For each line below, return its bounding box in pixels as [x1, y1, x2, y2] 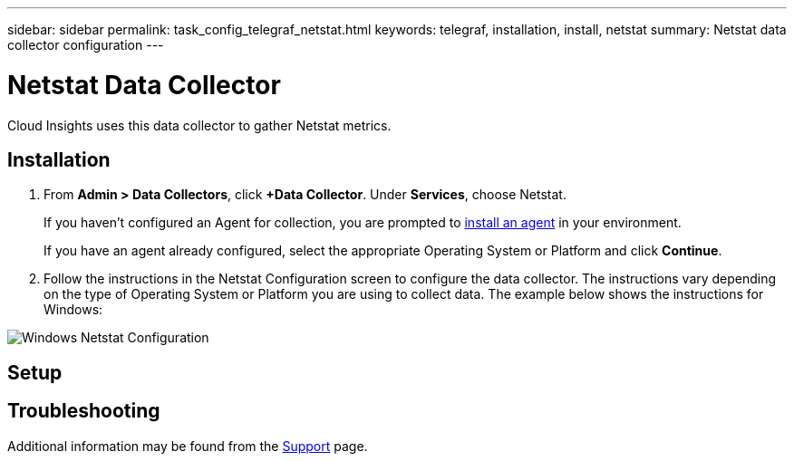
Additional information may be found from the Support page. [7, 437, 368, 454]
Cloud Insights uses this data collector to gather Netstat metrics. [7, 117, 392, 133]
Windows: [44, 302, 103, 318]
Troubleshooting [7, 399, 160, 423]
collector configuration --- [7, 37, 164, 53]
